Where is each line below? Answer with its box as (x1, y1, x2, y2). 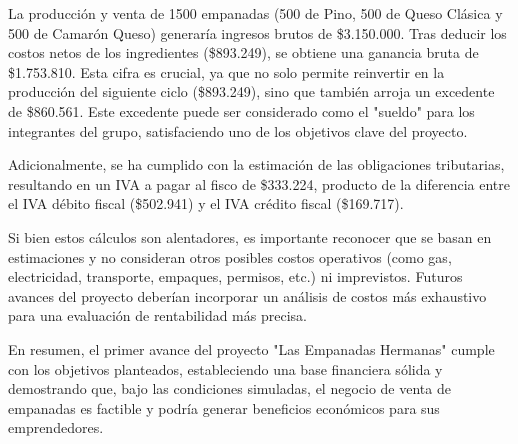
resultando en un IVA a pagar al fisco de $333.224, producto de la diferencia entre (8, 173, 511, 194)
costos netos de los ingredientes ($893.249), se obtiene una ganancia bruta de (8, 42, 479, 63)
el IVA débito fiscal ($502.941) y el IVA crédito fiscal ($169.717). (8, 193, 404, 214)
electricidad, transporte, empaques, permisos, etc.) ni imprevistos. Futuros (8, 266, 463, 287)
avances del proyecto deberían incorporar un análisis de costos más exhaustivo (8, 285, 487, 306)
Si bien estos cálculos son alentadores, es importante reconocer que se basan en (8, 226, 492, 247)
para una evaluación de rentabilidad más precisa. (8, 305, 307, 326)
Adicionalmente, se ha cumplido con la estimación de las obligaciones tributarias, (8, 154, 505, 175)
